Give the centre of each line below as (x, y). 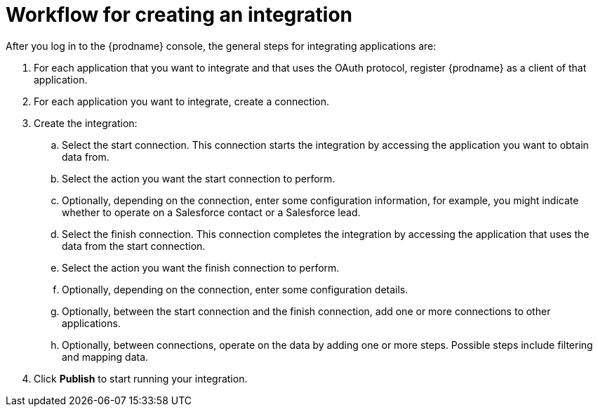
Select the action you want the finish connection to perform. (201, 267)
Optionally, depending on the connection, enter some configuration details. (235, 289)
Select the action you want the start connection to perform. (199, 178)
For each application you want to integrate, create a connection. (181, 101)
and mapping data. (105, 357)
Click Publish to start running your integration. (141, 378)
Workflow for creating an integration (179, 15)
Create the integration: (86, 123)
